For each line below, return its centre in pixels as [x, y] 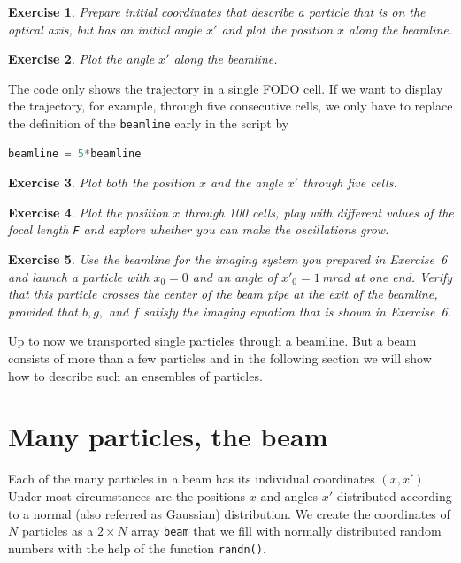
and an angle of [234, 276]
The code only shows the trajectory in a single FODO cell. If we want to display [226, 88]
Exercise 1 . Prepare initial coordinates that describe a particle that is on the [217, 11]
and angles [289, 495]
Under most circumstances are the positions [127, 495]
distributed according [394, 495]
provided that [43, 311]
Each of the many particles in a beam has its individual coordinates [192, 479]
